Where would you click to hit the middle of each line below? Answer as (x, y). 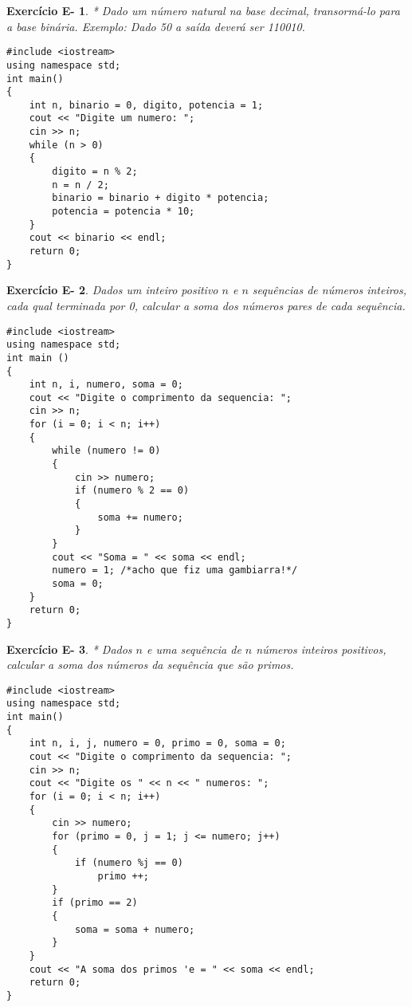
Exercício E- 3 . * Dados (69, 649)
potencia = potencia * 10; (124, 212)
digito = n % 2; (95, 172)
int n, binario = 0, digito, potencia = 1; (146, 105)
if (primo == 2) (95, 903)
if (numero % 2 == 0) (132, 491)
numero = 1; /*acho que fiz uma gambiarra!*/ (175, 570)
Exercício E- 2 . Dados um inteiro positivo (112, 290)
